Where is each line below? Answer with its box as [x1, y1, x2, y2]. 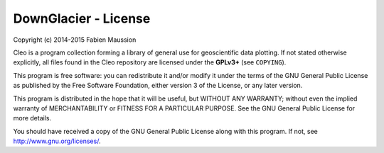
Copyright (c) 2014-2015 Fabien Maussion [13, 35, 137, 44]
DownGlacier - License [13, 11, 151, 26]
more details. [13, 114, 52, 123]
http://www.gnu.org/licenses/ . [13, 137, 101, 145]
